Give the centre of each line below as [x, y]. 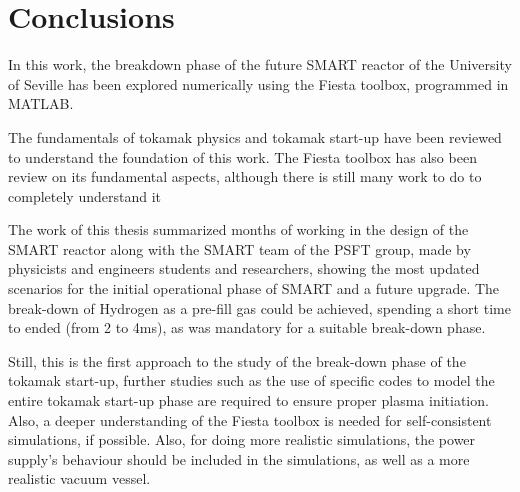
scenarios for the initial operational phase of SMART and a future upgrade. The [254, 288]
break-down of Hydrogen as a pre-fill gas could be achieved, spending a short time [259, 307]
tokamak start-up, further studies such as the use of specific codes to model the [251, 380]
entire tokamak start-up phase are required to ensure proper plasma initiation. [248, 400]
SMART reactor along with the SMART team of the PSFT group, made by [239, 248]
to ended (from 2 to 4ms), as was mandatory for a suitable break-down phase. [247, 327]
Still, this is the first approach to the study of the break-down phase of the [237, 360]
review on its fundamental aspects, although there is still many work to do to [245, 176]
